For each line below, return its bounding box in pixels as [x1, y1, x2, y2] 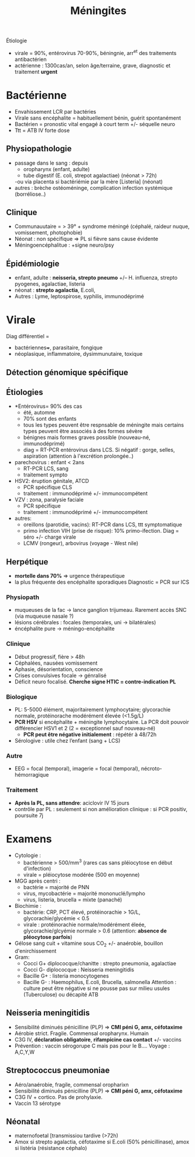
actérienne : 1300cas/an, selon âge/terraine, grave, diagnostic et [14, 62, 171, 69]
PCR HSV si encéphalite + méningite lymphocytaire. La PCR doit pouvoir [14, 719, 189, 726]
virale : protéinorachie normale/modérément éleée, [23, 921, 146, 928]
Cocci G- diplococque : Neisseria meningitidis [23, 966, 135, 974]
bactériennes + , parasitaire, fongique [14, 344, 103, 351]
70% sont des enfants [23, 415, 77, 423]
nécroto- [141, 765, 162, 772]
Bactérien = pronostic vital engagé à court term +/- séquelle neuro [14, 120, 176, 127]
